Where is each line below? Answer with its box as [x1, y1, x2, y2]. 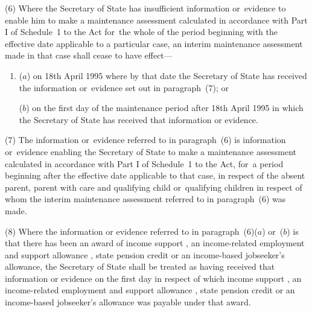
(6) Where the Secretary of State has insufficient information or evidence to [5, 2, 286, 14]
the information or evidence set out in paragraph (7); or [19, 81, 229, 94]
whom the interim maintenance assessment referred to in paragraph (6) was [5, 193, 286, 205]
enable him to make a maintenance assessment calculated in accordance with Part [5, 13, 308, 26]
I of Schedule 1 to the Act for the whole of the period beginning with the [5, 25, 278, 38]
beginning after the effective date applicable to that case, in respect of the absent [5, 169, 305, 182]
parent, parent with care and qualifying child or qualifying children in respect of [5, 180, 302, 193]
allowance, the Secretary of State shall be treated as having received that [5, 260, 275, 273]
